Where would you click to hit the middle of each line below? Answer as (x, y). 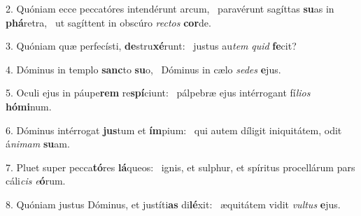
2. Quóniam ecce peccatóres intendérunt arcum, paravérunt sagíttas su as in (170, 8)
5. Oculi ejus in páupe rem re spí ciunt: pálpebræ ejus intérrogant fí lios (158, 93)
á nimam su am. (38, 144)
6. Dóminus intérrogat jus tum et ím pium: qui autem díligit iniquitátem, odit (174, 130)
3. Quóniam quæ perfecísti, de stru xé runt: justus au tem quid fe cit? (151, 46)
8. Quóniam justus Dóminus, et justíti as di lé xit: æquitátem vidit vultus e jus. (173, 204)
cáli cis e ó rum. (36, 181)
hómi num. (29, 106)
